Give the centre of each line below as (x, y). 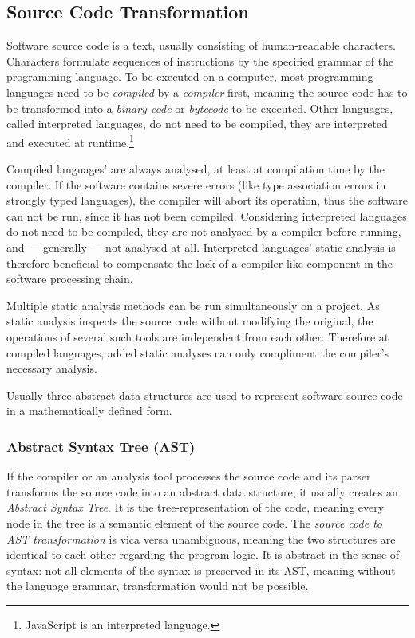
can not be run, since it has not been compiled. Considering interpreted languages (207, 215)
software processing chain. (70, 279)
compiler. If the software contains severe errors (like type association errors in (196, 184)
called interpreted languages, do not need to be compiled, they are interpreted (197, 124)
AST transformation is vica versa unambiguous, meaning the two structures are (201, 538)
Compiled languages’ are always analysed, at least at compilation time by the (196, 169)
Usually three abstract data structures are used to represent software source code (205, 395)
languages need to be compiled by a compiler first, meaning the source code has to (207, 92)
